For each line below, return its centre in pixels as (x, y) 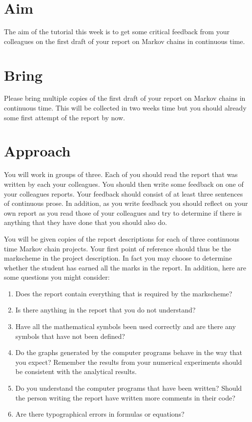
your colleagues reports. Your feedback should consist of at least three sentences (124, 193)
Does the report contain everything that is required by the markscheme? (124, 293)
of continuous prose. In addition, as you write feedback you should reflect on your (126, 203)
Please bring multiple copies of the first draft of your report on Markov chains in (125, 98)
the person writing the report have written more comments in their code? (125, 397)
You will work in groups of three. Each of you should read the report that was (121, 174)
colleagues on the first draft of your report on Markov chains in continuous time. (125, 41)
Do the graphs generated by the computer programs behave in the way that (129, 352)
